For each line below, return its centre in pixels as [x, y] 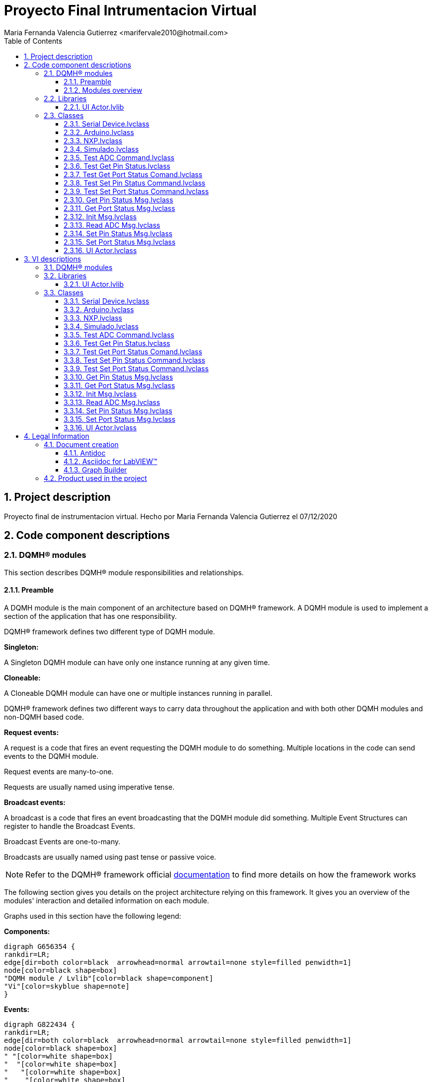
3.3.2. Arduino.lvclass [99, 309]
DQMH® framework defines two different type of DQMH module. [110, 632]
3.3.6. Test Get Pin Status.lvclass [117, 343]
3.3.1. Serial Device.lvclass [107, 301]
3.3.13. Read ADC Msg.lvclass [112, 402]
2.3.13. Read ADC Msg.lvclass [112, 225]
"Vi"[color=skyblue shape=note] [67, 986]
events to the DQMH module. [51, 756]
